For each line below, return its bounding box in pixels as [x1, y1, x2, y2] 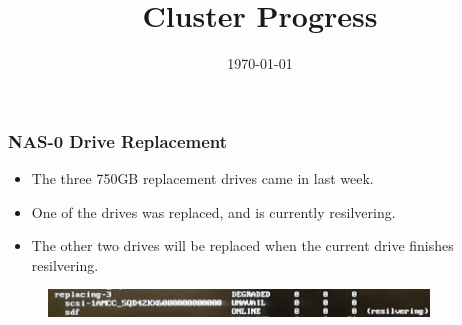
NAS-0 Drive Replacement [8, 128, 228, 153]
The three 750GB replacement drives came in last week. [31, 168, 374, 189]
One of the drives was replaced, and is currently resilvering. [31, 201, 396, 222]
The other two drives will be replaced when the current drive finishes [31, 235, 454, 256]
